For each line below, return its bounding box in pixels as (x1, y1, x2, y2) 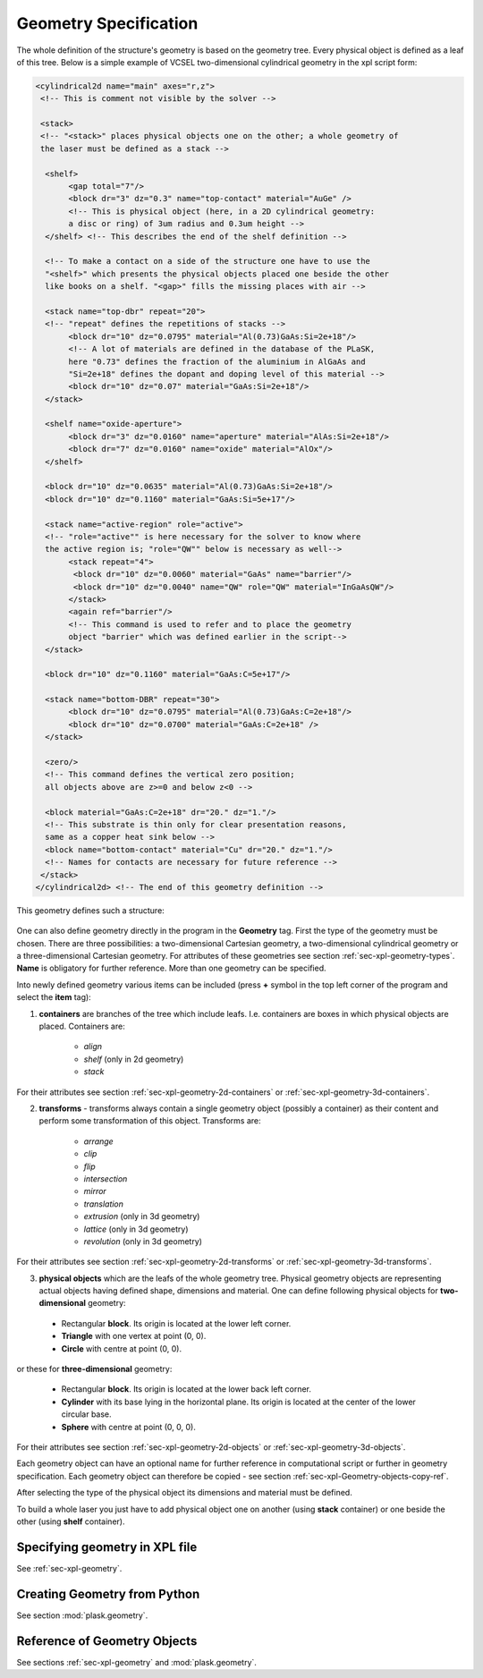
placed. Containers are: (38, 1021, 125, 1032)
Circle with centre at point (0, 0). (61, 1343, 182, 1354)
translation (83, 1199, 124, 1209)
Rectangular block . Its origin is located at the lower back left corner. (61, 1384, 312, 1394)
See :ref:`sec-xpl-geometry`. (16, 1563, 123, 1573)
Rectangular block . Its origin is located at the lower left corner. (61, 1318, 292, 1328)
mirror (83, 1186, 106, 1197)
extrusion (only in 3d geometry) (83, 1211, 200, 1222)
